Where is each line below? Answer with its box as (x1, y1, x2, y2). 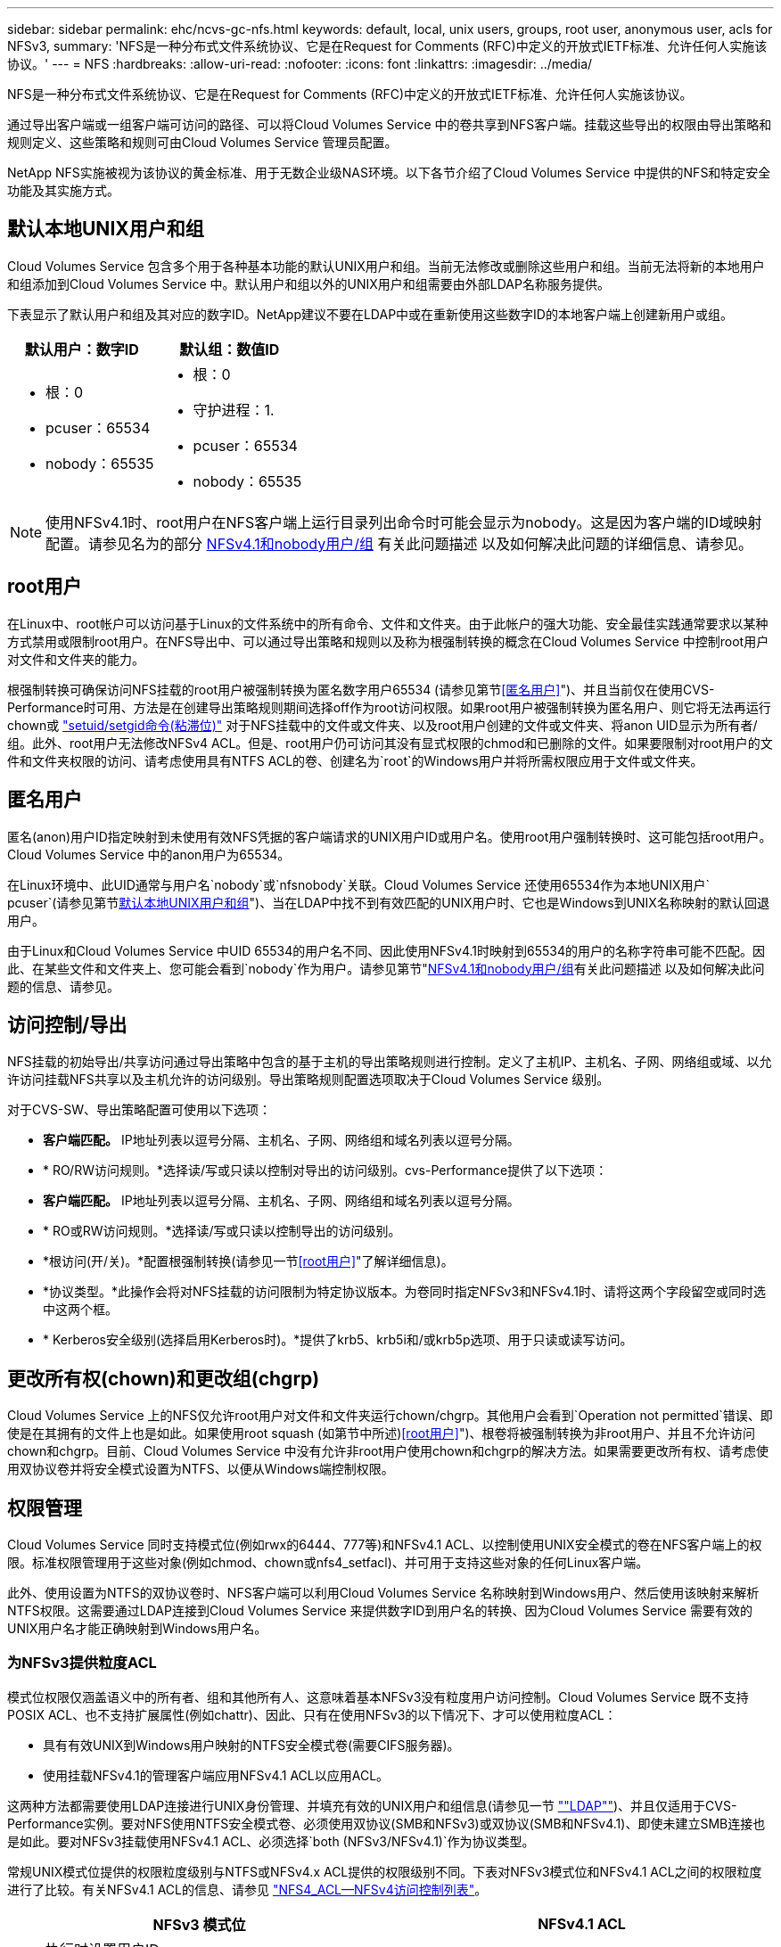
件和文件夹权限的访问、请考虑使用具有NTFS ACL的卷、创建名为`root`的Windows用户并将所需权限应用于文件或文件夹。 (7, 752, 703, 768)
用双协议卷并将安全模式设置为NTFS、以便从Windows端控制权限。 (7, 1461, 394, 1477)
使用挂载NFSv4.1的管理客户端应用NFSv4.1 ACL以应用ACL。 (43, 1767, 390, 1783)
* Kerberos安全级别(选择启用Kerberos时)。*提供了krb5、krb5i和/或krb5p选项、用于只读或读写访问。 (43, 1332, 633, 1348)
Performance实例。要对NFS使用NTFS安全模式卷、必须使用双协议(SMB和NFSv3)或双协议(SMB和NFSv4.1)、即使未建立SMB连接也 (7, 1815, 766, 1831)
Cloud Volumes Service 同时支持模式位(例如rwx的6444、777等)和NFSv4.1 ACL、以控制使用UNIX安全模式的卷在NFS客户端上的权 (7, 1537, 762, 1553)
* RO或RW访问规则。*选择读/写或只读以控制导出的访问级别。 (43, 1223, 401, 1239)
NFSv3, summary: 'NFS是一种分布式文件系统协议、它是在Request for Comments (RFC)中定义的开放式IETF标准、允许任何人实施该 (7, 38, 768, 53)
